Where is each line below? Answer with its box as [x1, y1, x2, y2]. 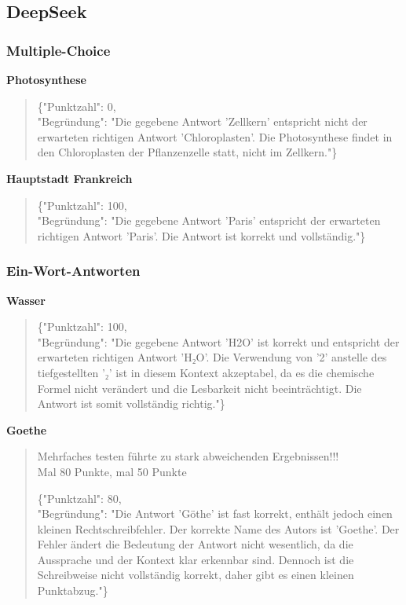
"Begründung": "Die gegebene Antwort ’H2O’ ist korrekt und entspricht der [37, 333, 400, 350]
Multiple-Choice [6, 40, 111, 60]
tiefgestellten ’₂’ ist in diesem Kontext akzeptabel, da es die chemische [37, 364, 375, 380]
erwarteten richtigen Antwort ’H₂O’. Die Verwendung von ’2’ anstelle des [37, 349, 387, 365]
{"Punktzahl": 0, [37, 97, 116, 114]
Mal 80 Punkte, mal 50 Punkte [37, 463, 187, 479]
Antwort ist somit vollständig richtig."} [37, 395, 225, 412]
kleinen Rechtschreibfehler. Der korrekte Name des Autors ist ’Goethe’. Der [37, 520, 400, 537]
